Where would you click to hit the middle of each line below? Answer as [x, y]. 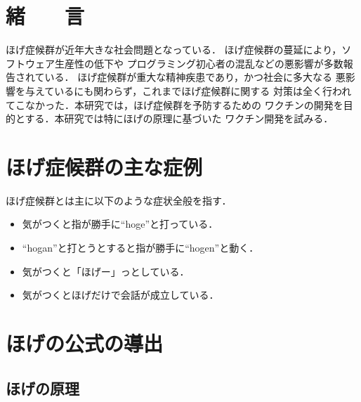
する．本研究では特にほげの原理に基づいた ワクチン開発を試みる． [179, 118]
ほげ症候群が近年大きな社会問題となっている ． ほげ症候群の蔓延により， [174, 50]
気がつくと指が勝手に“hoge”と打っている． [120, 224]
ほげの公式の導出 [85, 343]
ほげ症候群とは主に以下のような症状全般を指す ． [119, 200]
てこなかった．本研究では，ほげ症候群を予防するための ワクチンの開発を [175, 104]
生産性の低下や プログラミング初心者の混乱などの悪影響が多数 [199, 63]
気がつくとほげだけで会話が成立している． [120, 295]
